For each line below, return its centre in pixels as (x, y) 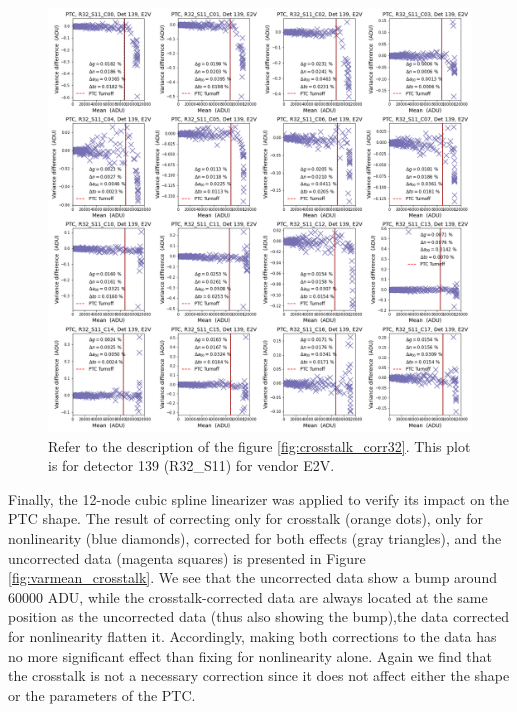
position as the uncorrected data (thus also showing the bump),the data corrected (259, 616)
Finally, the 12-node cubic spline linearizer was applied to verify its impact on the (259, 498)
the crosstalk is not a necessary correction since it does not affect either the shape (259, 675)
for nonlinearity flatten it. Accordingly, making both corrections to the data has (252, 635)
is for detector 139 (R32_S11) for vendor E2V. (191, 465)
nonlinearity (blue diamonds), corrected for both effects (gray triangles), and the (255, 537)
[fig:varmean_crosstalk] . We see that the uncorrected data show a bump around (252, 577)
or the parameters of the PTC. (102, 694)
